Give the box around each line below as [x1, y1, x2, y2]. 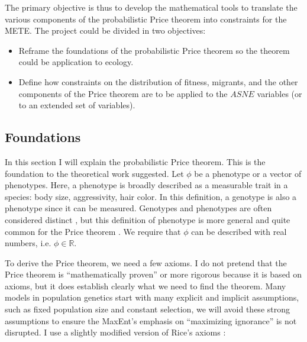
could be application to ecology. [18, 56, 134, 68]
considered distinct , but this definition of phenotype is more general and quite [5, 213, 290, 225]
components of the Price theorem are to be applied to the [18, 87, 228, 99]
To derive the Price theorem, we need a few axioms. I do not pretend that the [5, 256, 287, 269]
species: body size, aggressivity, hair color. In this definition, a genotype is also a [5, 190, 297, 202]
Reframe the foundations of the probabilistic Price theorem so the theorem [18, 44, 290, 56]
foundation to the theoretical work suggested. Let [5, 167, 184, 179]
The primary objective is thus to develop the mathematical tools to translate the [5, 1, 298, 13]
